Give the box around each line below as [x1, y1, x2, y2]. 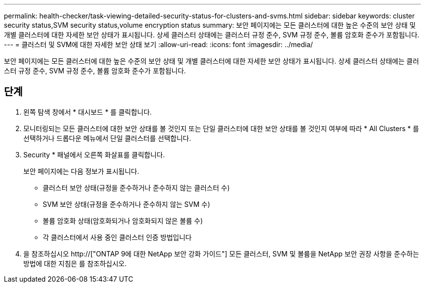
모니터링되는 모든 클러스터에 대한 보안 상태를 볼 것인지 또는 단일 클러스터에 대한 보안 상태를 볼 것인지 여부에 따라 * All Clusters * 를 [23, 124, 419, 133]
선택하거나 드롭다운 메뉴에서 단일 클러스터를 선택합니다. [23, 134, 191, 142]
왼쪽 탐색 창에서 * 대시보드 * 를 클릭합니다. [23, 107, 152, 116]
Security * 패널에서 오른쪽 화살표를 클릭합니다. [23, 150, 165, 159]
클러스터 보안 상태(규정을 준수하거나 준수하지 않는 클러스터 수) [43, 183, 230, 192]
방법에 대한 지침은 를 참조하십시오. [23, 259, 127, 268]
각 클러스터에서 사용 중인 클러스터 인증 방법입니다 [43, 233, 192, 241]
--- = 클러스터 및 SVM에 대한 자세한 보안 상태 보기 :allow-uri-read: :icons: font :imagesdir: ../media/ [4, 40, 313, 49]
